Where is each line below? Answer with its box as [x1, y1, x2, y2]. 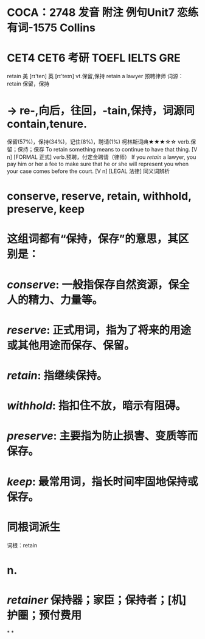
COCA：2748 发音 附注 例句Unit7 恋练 [7, 5, 199, 20]
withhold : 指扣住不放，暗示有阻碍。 [7, 399, 187, 413]
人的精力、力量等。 [7, 293, 103, 307]
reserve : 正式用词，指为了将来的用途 [7, 323, 192, 337]
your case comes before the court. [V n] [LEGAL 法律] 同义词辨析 [7, 167, 170, 175]
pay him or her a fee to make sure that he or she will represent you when [7, 160, 189, 168]
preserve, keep [7, 202, 85, 216]
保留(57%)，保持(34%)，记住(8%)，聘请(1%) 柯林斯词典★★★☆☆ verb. [7, 138, 191, 145]
